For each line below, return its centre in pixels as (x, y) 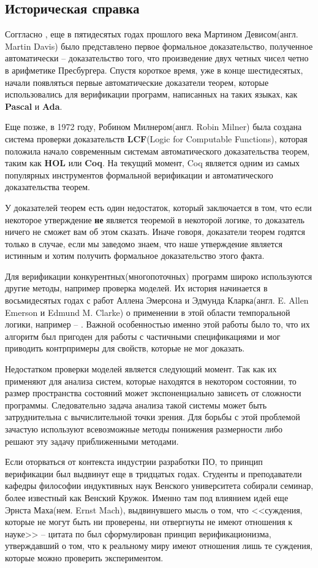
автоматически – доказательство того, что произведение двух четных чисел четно (157, 58)
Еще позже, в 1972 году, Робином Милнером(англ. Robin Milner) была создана (153, 127)
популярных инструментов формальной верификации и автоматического (139, 175)
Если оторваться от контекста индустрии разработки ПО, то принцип (134, 462)
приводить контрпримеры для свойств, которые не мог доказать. (125, 348)
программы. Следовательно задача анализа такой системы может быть (136, 405)
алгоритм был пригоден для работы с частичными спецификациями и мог (143, 336)
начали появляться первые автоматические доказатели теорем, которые (137, 82)
